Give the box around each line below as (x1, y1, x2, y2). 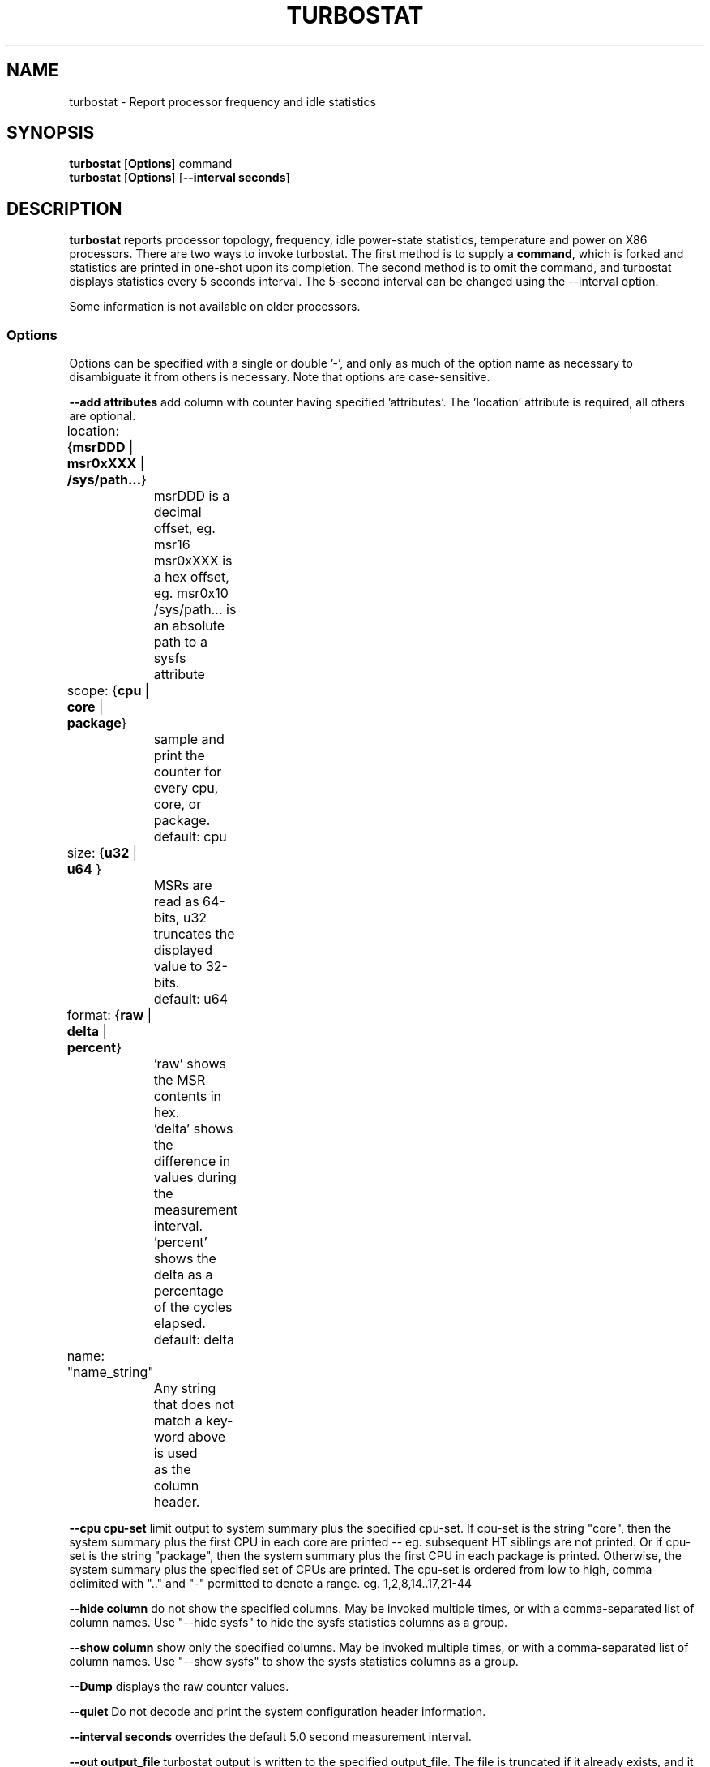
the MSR (153, 1072, 206, 1089)
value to (153, 958, 203, 975)
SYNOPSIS (6, 123, 95, 144)
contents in (153, 1088, 222, 1105)
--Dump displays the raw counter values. (69, 1679, 289, 1694)
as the (153, 1461, 191, 1478)
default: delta (153, 1331, 234, 1348)
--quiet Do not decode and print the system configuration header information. (69, 1705, 486, 1719)
